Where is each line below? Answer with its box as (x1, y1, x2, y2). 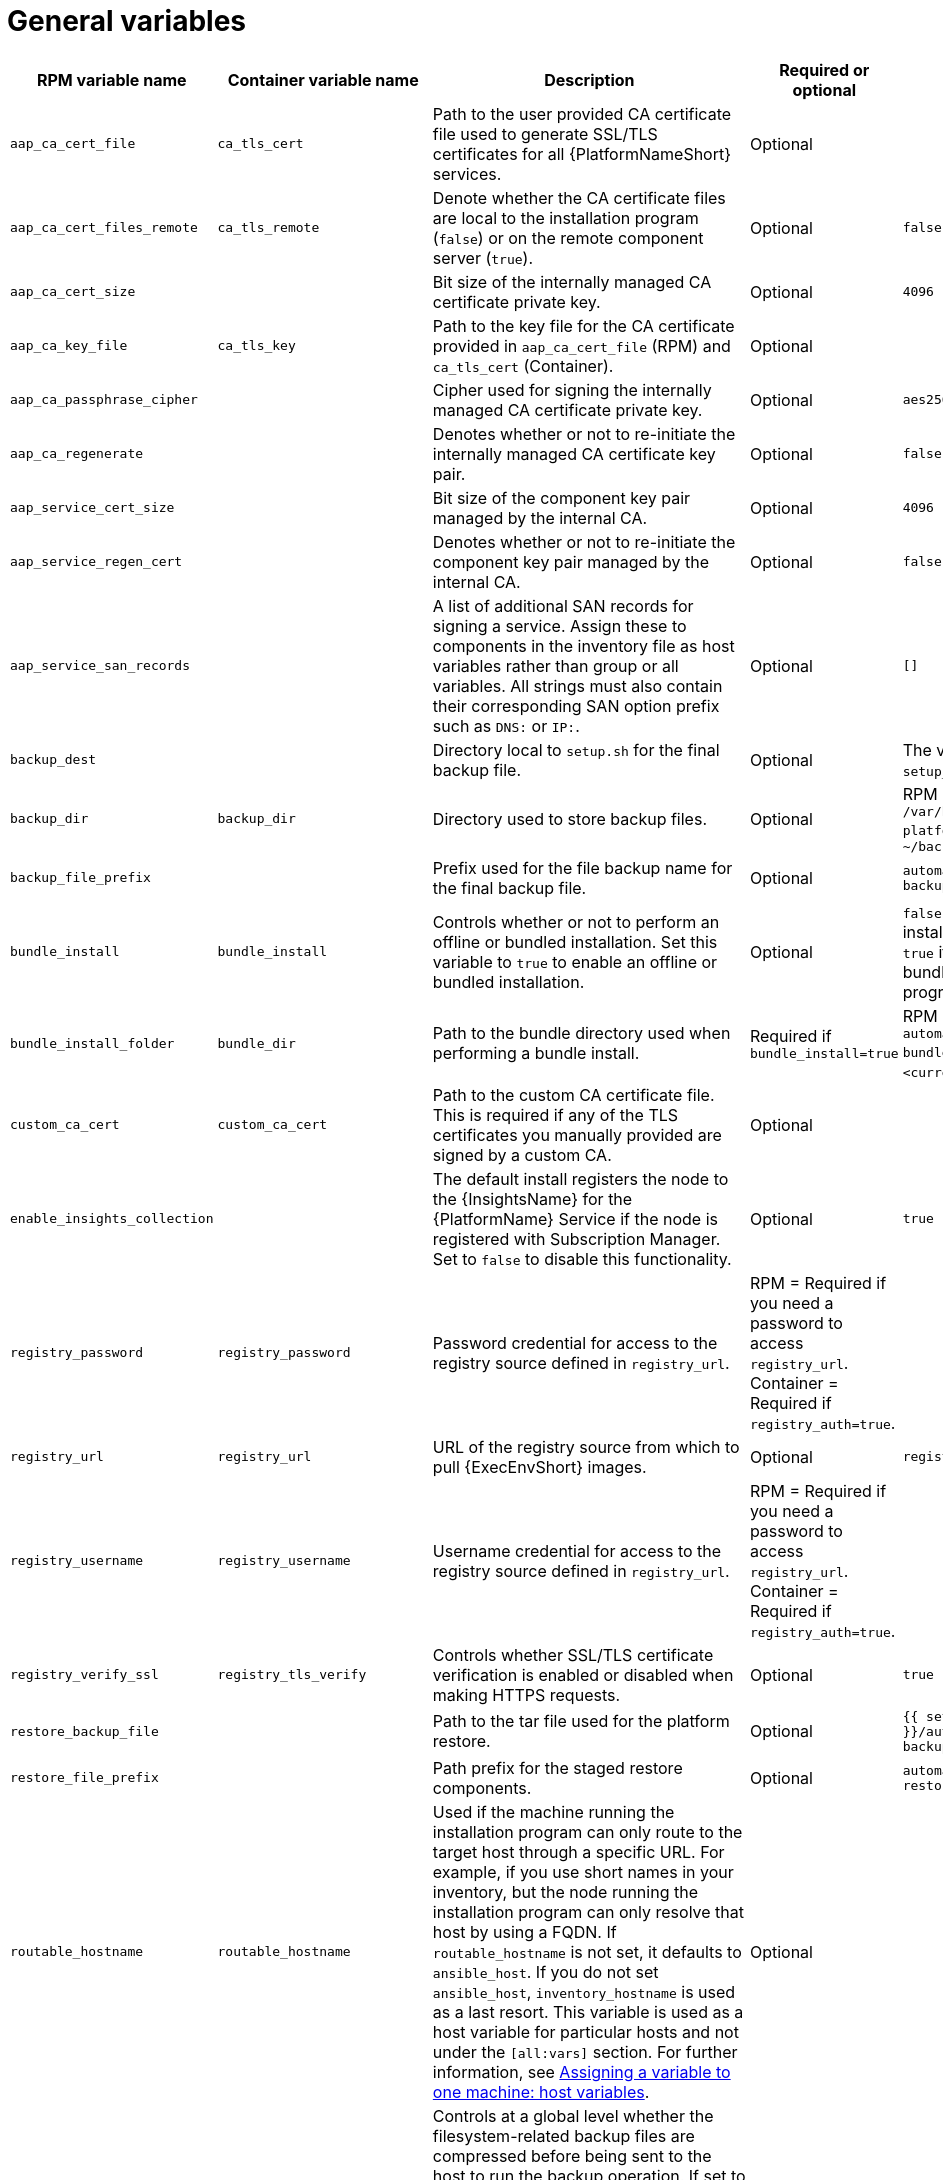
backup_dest (10, 752, 97, 768)
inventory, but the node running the (432, 1881, 698, 1902)
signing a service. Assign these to (432, 615, 687, 636)
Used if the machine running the (432, 1801, 675, 1822)
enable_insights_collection (10, 1211, 214, 1227)
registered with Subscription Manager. (432, 1228, 721, 1249)
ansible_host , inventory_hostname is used (432, 1981, 736, 2002)
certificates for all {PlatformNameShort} (432, 143, 732, 164)
